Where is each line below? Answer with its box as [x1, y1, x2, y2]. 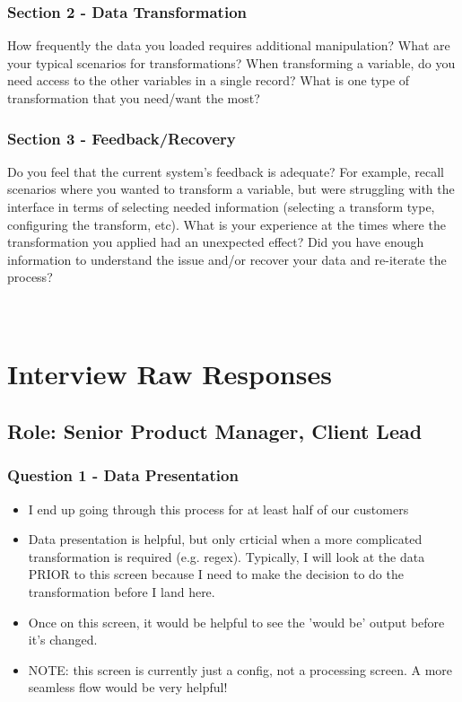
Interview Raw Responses [7, 355, 332, 392]
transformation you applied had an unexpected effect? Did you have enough [7, 233, 424, 251]
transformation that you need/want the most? [7, 89, 260, 107]
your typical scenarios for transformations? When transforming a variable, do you [7, 53, 456, 72]
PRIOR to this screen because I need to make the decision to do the [28, 565, 404, 584]
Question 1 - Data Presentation [7, 464, 239, 487]
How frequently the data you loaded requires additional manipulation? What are [7, 36, 450, 55]
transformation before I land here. [28, 582, 215, 601]
